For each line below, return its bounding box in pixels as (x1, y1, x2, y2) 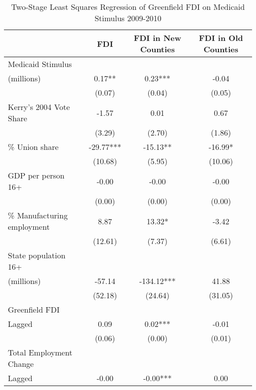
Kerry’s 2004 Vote (8, 101, 70, 112)
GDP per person (8, 170, 64, 181)
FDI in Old (199, 32, 243, 43)
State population (8, 249, 65, 261)
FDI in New (133, 32, 182, 43)
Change (8, 358, 34, 369)
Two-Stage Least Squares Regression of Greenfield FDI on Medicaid (11, 1, 245, 12)
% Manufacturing (8, 210, 68, 221)
